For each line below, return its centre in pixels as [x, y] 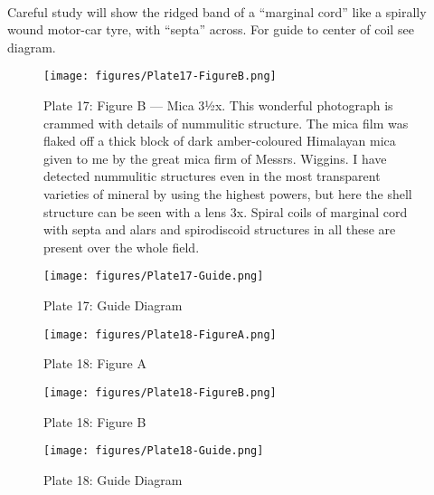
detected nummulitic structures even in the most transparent [212, 176]
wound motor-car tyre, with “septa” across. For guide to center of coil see [211, 29]
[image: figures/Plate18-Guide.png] [154, 451]
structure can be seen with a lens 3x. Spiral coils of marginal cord [226, 211]
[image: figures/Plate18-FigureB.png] [160, 392]
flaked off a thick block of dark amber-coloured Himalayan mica [220, 141]
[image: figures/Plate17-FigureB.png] [160, 76]
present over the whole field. [122, 247]
